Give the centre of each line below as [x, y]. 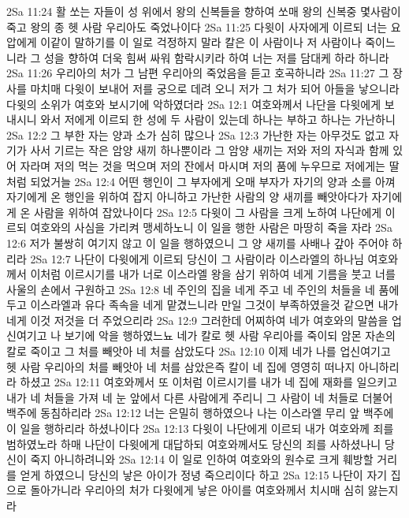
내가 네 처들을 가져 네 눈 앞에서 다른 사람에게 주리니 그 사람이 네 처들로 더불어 [200, 397]
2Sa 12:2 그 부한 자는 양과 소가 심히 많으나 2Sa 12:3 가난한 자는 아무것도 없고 [196, 134]
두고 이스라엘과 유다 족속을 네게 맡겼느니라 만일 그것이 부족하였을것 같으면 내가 [203, 305]
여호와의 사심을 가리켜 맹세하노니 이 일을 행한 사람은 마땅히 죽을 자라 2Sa [211, 227]
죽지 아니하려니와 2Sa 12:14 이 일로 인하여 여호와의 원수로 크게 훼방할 [202, 459]
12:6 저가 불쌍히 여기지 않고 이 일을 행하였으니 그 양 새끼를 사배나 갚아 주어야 [197, 242]
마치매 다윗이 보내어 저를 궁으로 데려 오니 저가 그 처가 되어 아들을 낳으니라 [215, 88]
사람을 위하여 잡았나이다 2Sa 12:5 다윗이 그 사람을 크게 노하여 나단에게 [208, 212]
